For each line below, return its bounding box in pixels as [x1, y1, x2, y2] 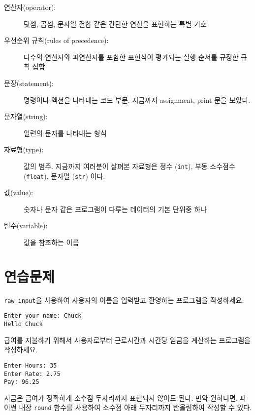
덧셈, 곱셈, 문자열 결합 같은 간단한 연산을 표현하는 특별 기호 [24, 18, 207, 29]
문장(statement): [4, 78, 54, 88]
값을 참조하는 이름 [24, 237, 79, 248]
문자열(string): [4, 111, 48, 122]
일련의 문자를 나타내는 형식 [24, 127, 107, 138]
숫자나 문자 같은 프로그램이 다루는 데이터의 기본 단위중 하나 [24, 204, 207, 214]
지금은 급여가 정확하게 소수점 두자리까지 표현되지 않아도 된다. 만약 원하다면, [4, 392, 238, 403]
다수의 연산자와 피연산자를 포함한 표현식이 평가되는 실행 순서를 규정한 [24, 51, 239, 62]
